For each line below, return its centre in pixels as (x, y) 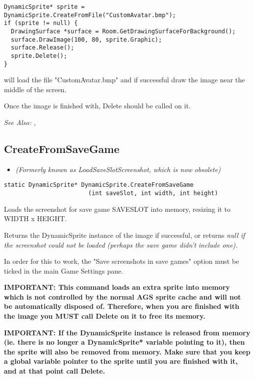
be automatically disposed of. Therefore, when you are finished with (122, 306)
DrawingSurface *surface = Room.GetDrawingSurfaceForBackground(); (123, 31)
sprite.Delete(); (39, 56)
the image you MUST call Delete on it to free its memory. (105, 316)
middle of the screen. (35, 89)
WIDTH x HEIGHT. (36, 218)
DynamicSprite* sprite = (44, 7)
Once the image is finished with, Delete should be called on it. (97, 106)
